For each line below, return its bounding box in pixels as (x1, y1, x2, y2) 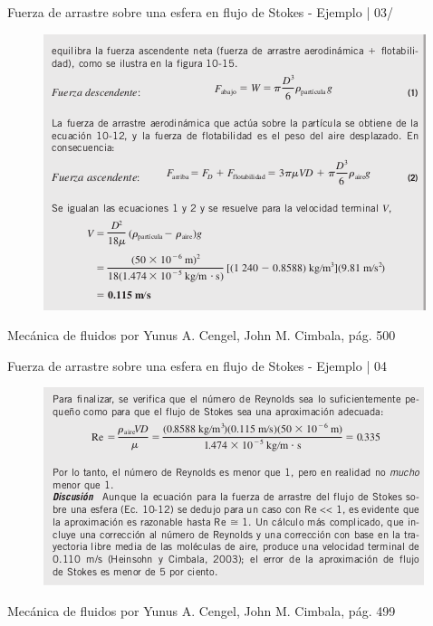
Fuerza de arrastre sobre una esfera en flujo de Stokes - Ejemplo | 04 (7, 356, 387, 375)
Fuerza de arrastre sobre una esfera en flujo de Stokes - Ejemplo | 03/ (7, 3, 393, 21)
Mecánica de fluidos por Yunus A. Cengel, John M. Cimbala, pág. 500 (7, 326, 396, 345)
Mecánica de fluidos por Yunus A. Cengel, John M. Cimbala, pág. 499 (7, 601, 396, 620)
